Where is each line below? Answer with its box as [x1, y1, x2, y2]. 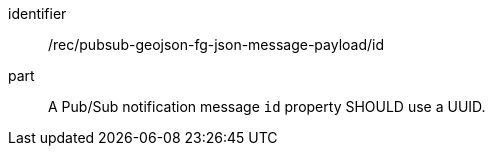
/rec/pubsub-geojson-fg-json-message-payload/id [48, 36, 385, 53]
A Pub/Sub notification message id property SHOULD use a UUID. [48, 98, 486, 115]
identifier [8, 5, 67, 22]
